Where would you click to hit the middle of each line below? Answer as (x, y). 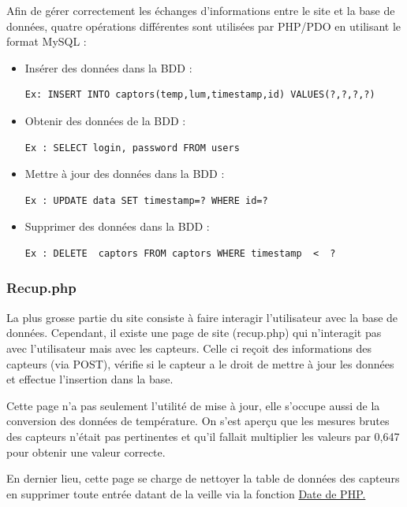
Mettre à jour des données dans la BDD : (125, 174)
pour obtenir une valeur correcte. (86, 451)
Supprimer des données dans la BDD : (117, 226)
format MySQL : (47, 41)
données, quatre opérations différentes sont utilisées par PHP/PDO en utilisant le (204, 26)
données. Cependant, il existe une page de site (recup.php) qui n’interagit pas (194, 333)
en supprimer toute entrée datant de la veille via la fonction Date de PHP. (186, 493)
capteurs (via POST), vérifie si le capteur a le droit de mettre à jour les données (200, 363)
